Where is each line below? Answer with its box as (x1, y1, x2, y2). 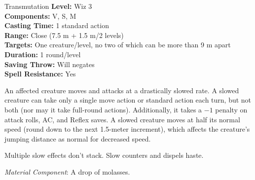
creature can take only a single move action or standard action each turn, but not (4, 95, 252, 105)
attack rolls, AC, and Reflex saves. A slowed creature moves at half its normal (4, 114, 240, 124)
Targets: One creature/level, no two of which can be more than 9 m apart (4, 39, 231, 50)
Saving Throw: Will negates (4, 59, 95, 69)
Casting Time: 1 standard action (4, 20, 109, 31)
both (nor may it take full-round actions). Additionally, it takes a (4, 104, 202, 114)
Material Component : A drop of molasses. (4, 166, 130, 177)
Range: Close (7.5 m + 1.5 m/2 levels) (4, 30, 124, 40)
